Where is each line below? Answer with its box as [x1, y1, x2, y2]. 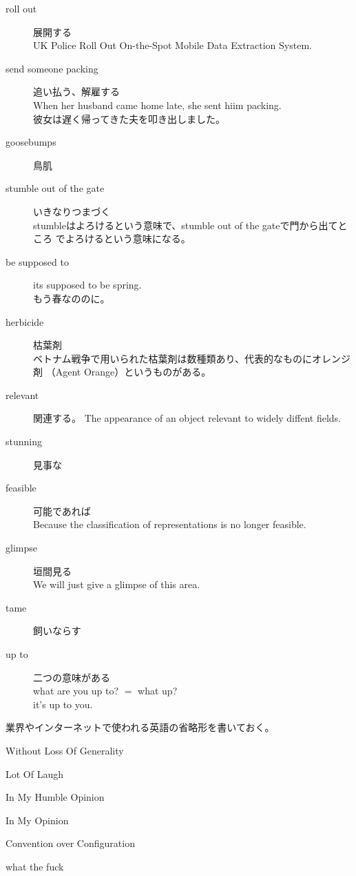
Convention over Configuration [6, 836, 135, 850]
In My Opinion [6, 812, 69, 827]
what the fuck [6, 859, 64, 873]
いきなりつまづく [33, 204, 111, 218]
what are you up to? [33, 683, 119, 698]
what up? [138, 683, 178, 698]
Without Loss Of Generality [6, 743, 124, 757]
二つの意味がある [33, 670, 110, 684]
